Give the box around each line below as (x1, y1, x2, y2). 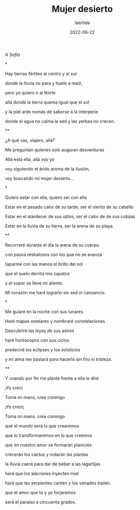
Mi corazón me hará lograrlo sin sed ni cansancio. (5, 289, 106, 295)
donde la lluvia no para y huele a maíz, (5, 80, 83, 86)
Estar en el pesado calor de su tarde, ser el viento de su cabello (5, 204, 134, 210)
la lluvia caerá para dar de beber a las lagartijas (5, 461, 101, 467)
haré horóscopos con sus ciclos (5, 337, 70, 343)
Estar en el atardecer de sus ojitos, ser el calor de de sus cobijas (5, 213, 136, 219)
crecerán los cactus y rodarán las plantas (5, 451, 89, 457)
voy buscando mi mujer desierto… (5, 175, 74, 181)
